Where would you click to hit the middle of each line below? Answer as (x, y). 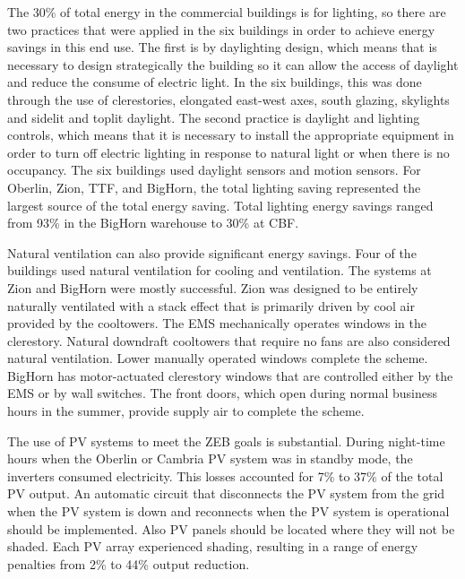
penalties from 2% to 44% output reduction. (129, 563)
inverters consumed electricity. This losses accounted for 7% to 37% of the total (225, 475)
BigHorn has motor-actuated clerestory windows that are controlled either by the (230, 375)
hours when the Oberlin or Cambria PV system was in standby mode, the (210, 458)
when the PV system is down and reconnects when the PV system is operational (228, 511)
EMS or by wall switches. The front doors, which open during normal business (222, 393)
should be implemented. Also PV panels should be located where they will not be (231, 528)
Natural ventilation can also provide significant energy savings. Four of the (212, 252)
